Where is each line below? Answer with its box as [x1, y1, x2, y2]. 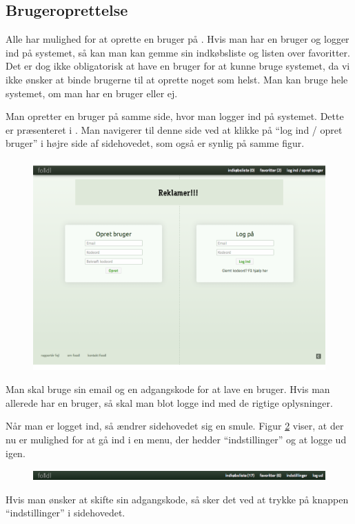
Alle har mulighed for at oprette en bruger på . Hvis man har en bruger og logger [6, 32, 349, 46]
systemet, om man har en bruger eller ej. [6, 85, 178, 100]
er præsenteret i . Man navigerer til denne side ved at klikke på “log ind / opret [6, 122, 343, 137]
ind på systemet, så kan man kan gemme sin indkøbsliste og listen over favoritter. [6, 45, 350, 59]
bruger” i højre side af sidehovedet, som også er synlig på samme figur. [6, 136, 305, 150]
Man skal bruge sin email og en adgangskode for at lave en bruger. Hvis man [6, 382, 330, 396]
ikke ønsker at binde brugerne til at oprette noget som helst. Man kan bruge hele [6, 72, 348, 86]
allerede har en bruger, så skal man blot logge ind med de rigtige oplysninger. [6, 395, 333, 410]
